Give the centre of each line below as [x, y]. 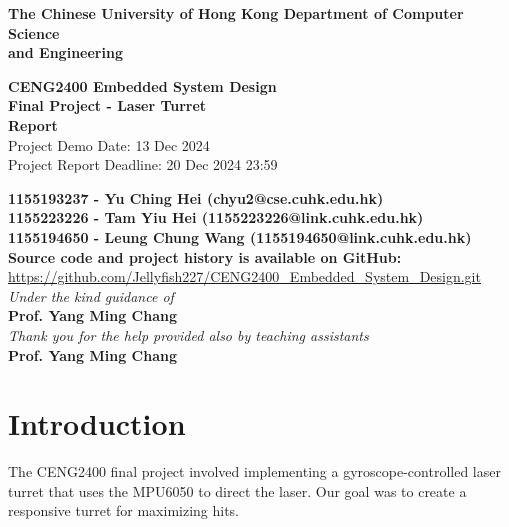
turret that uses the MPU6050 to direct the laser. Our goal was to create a [237, 490]
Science [34, 32]
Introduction [97, 423]
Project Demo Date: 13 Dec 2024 [109, 144]
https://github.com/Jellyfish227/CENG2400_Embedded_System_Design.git [244, 276]
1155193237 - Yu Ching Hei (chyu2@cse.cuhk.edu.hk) [196, 197]
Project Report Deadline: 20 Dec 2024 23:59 [143, 164]
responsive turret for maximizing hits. [124, 510]
